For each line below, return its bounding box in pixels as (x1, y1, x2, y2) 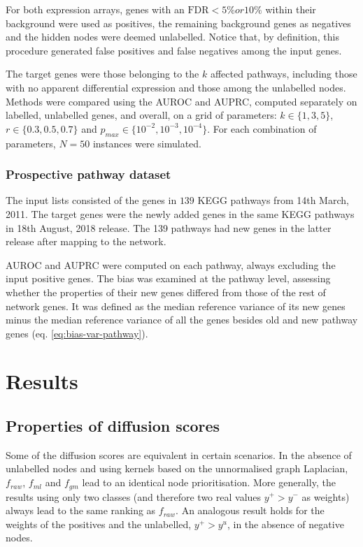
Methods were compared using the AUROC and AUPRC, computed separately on (6, 94, 357, 108)
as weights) (301, 489, 350, 504)
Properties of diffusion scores (6, 415, 220, 437)
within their (265, 2, 316, 16)
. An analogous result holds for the (176, 503, 325, 518)
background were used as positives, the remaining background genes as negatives (6, 15, 351, 30)
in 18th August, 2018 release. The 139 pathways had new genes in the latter (6, 220, 332, 235)
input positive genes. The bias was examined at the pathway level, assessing (6, 271, 331, 286)
